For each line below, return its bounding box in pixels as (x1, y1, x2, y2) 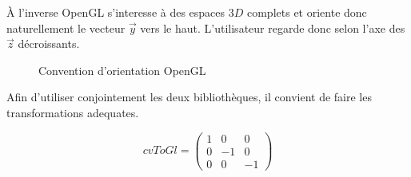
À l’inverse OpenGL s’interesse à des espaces (6, 4, 225, 20)
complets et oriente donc (246, 4, 367, 20)
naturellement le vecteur (6, 19, 126, 36)
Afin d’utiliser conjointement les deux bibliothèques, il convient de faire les (6, 88, 372, 105)
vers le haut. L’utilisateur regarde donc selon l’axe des (140, 19, 405, 36)
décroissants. (18, 35, 80, 52)
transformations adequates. (6, 104, 139, 120)
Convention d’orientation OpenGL (38, 61, 206, 78)
